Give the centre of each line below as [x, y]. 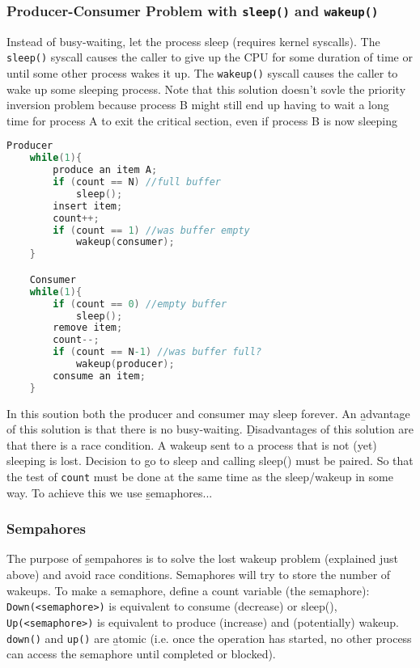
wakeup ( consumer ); [125, 242]
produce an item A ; [105, 170]
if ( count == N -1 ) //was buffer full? [157, 352]
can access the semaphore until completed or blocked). [141, 654]
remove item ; [88, 328]
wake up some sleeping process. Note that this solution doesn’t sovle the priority [206, 89]
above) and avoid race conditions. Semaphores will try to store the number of [199, 575]
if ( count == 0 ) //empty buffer [140, 304]
